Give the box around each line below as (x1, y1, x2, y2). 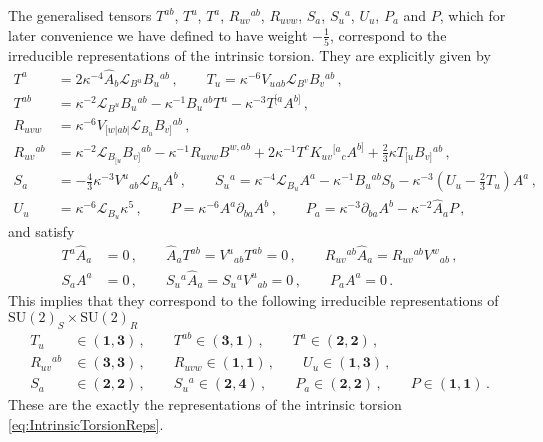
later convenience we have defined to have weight (8, 24, 308, 45)
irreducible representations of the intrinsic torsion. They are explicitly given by (8, 44, 491, 65)
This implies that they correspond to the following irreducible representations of (8, 290, 499, 311)
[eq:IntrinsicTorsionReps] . (8, 413, 164, 434)
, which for (439, 5, 506, 25)
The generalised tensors (8, 5, 152, 25)
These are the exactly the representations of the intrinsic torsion (8, 394, 402, 415)
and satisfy (8, 221, 75, 242)
